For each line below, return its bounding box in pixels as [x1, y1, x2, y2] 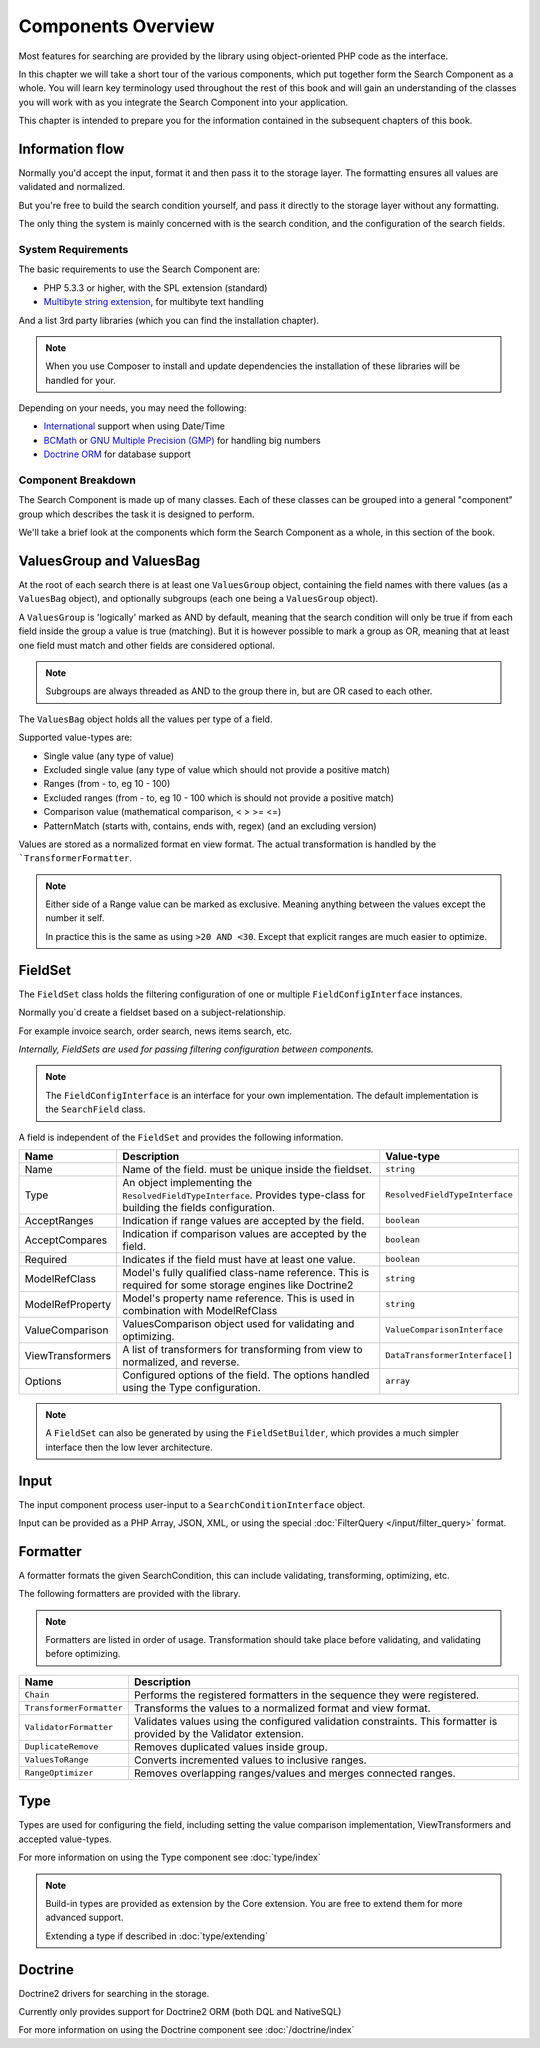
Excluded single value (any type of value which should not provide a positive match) [43, 763, 390, 775]
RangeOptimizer [24, 1768, 94, 1779]
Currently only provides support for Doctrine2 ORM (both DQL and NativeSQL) [18, 2006, 342, 2017]
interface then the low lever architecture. [45, 1441, 214, 1453]
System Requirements [18, 242, 129, 256]
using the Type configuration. [122, 1380, 262, 1394]
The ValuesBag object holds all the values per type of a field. [18, 713, 273, 725]
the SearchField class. [45, 1103, 146, 1115]
